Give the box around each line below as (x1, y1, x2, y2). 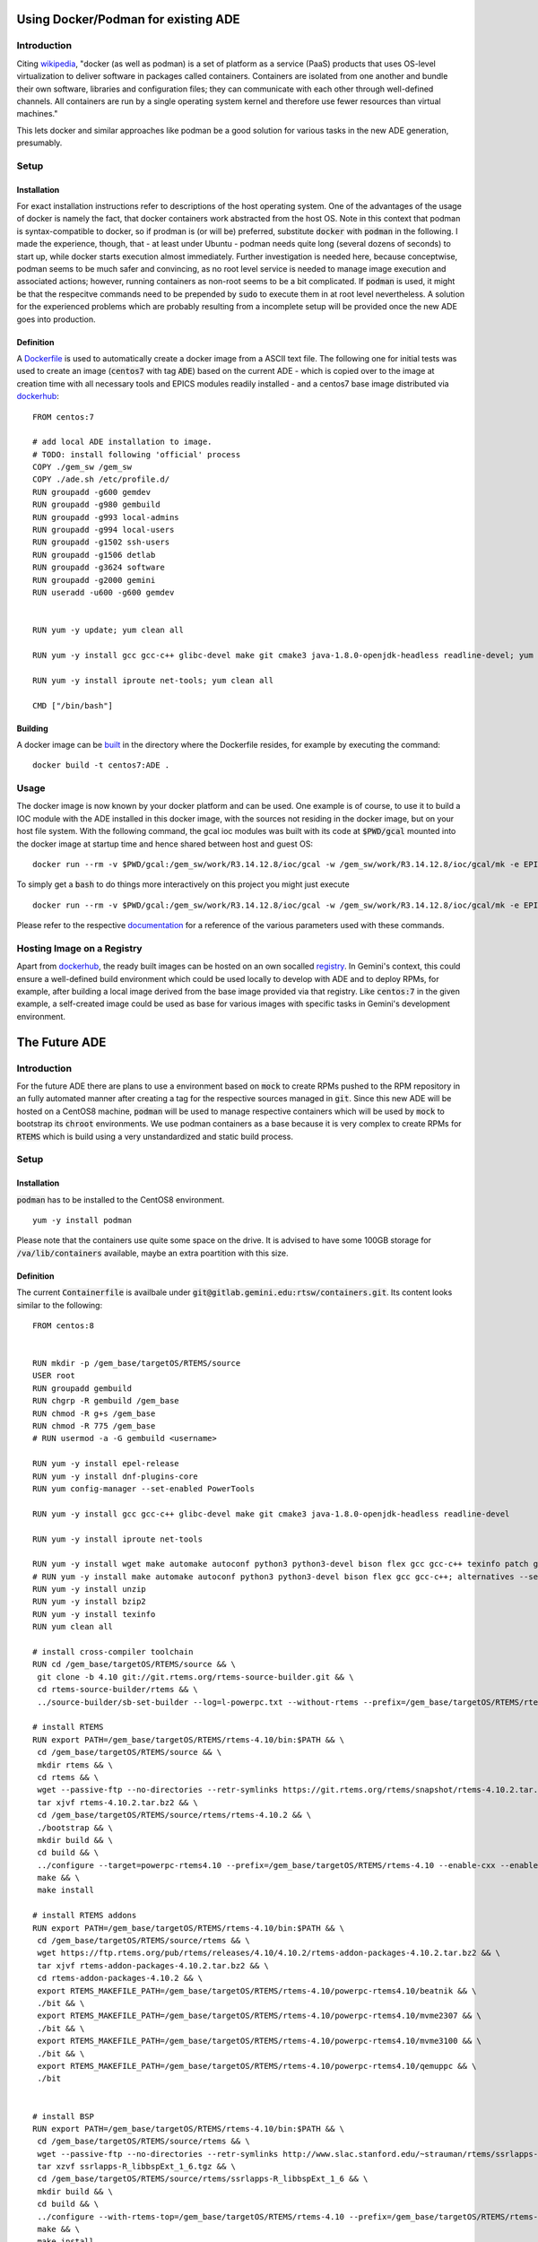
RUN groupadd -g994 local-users (32, 525, 175, 535)
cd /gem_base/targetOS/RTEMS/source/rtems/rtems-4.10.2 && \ (37, 1810, 312, 1821)
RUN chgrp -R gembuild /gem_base (32, 1395, 179, 1406)
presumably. (16, 137, 63, 148)
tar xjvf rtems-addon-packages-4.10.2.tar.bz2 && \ (37, 1960, 269, 1970)
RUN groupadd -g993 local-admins (32, 512, 179, 522)
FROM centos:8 (32, 1320, 94, 1331)
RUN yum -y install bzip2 (32, 1596, 147, 1607)
